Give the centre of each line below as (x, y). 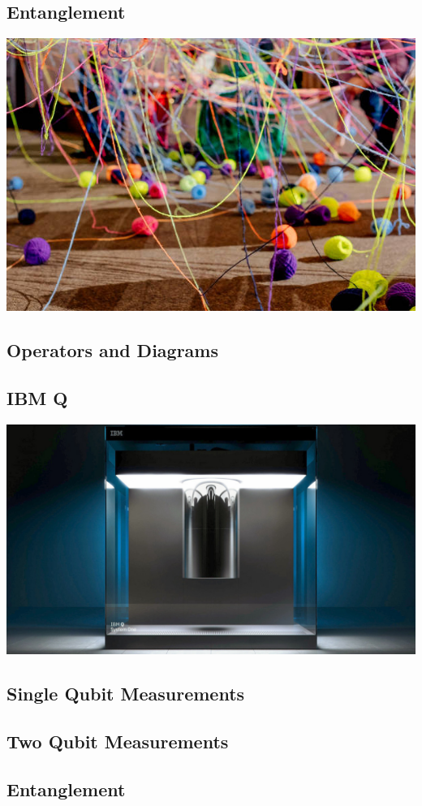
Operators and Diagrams (112, 350)
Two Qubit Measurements (118, 741)
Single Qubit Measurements (126, 694)
